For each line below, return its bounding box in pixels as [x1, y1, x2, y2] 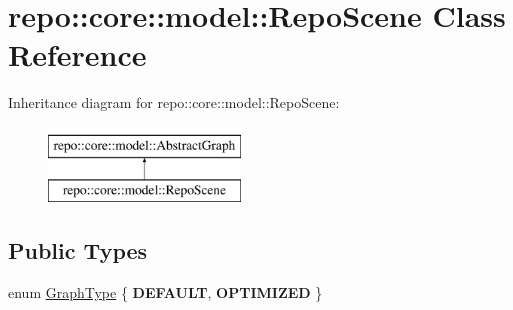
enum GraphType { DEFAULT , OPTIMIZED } [8, 282, 323, 303]
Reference [8, 34, 147, 75]
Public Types [8, 235, 148, 266]
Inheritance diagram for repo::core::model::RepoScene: [8, 92, 340, 113]
